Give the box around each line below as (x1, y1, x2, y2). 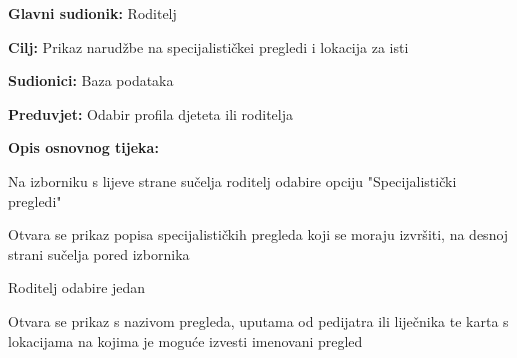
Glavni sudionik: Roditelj (8, 3, 177, 23)
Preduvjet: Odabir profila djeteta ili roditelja (8, 103, 293, 124)
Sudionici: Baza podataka (8, 70, 174, 91)
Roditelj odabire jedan (8, 277, 146, 298)
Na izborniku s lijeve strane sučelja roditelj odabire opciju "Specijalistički (8, 170, 457, 191)
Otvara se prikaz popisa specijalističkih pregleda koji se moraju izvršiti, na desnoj (8, 224, 509, 245)
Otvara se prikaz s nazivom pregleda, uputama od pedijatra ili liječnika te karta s (8, 310, 509, 331)
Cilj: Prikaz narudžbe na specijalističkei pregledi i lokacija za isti (8, 36, 409, 57)
